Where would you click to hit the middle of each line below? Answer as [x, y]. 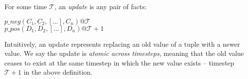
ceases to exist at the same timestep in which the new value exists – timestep [119, 62]
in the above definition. [58, 72]
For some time [26, 6]
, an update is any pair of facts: [100, 6]
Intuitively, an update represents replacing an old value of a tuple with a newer [122, 44]
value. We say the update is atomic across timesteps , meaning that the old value [124, 53]
